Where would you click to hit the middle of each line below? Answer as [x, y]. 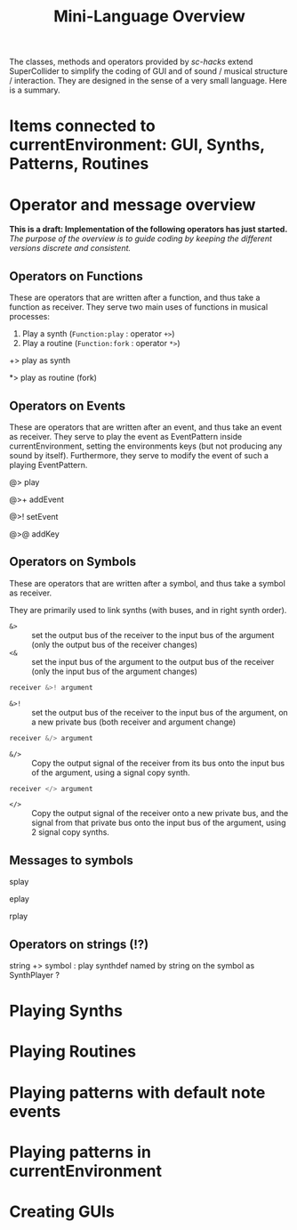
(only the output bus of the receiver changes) [115, 644]
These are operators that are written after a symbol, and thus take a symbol [148, 583]
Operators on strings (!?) [79, 944]
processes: [30, 317]
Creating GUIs [62, 1211]
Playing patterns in [80, 1152]
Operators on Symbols [73, 562]
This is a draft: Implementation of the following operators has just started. [148, 230]
